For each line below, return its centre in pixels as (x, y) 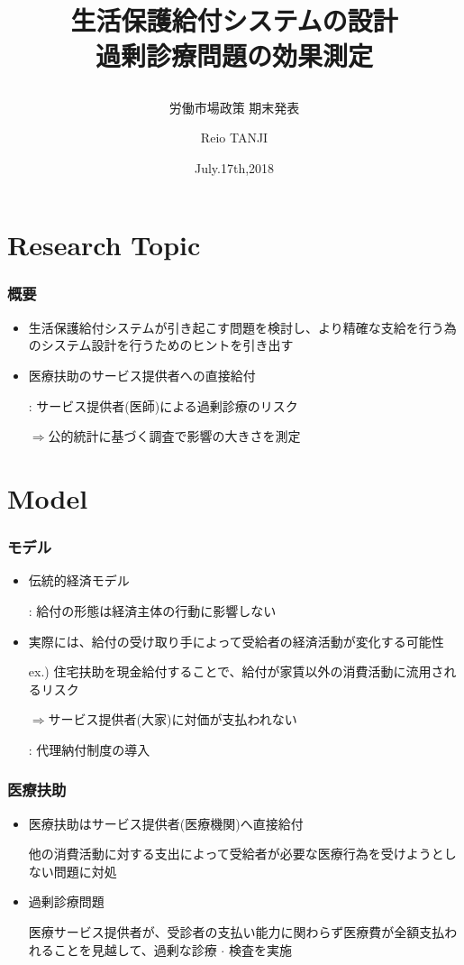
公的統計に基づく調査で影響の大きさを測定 (174, 436)
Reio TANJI (234, 138)
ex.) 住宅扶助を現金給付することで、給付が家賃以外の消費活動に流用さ (236, 671)
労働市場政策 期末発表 (234, 107)
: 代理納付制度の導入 (89, 749)
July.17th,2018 (234, 167)
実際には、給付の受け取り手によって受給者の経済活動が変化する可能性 (236, 641)
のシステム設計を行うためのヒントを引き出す (161, 345)
